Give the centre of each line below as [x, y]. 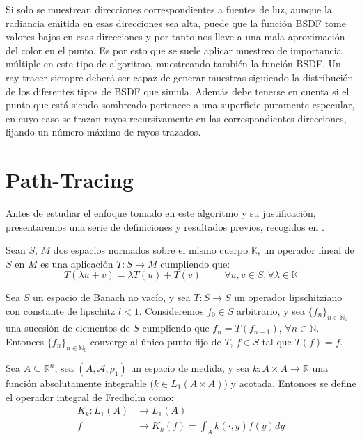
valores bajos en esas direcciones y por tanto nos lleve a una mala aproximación [175, 36]
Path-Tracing [70, 180]
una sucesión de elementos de [68, 328]
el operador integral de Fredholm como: [90, 397]
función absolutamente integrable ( [80, 383]
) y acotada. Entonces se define [290, 383]
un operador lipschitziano [288, 297]
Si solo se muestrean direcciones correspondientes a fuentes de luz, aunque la [169, 9]
